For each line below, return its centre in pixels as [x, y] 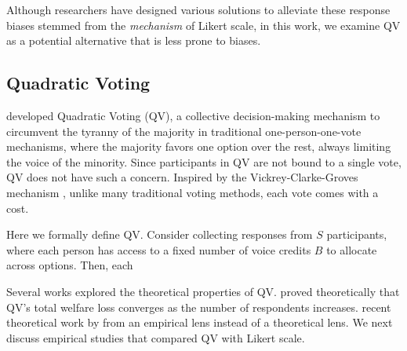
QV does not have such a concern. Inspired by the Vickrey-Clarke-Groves [182, 177]
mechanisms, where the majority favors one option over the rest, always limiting [199, 146]
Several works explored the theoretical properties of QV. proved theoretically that [203, 291]
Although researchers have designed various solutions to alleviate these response [198, 9]
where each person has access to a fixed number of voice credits [159, 249]
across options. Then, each [70, 265]
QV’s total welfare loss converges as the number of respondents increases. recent [199, 307]
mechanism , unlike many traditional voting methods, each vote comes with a [193, 192]
